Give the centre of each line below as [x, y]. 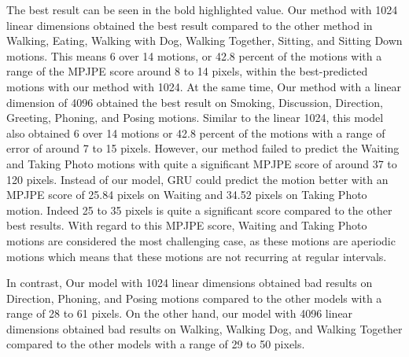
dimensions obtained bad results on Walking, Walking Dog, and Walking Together [204, 328]
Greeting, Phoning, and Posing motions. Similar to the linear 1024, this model [195, 118]
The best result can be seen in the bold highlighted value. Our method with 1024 [202, 9]
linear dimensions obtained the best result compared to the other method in [190, 25]
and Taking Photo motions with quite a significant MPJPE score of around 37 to [202, 163]
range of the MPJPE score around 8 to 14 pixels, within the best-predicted [187, 71]
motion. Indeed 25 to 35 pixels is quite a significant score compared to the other [199, 210]
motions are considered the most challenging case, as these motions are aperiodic [201, 240]
